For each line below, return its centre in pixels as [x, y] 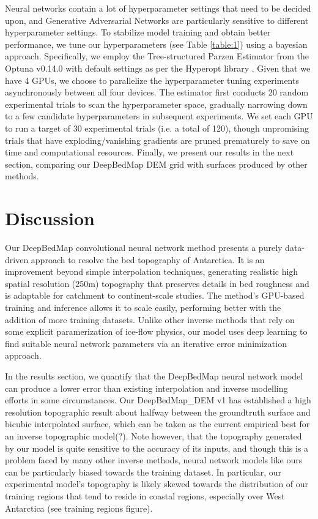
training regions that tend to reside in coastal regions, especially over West [145, 495]
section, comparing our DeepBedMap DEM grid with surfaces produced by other [156, 164]
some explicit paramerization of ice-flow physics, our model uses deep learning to [156, 331]
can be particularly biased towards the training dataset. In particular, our [143, 472]
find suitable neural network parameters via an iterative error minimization [146, 343]
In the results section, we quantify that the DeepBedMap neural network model [154, 375]
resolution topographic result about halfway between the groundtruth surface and [158, 412]
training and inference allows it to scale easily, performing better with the [143, 307]
